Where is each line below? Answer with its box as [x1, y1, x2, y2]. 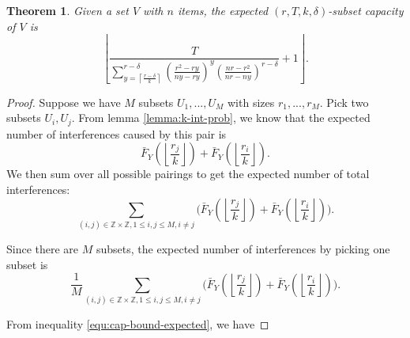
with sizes [228, 93, 275, 110]
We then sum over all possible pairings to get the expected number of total [6, 165, 370, 182]
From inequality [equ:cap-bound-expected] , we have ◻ [6, 315, 269, 332]
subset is [6, 256, 48, 272]
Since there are [6, 240, 79, 256]
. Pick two [319, 93, 369, 110]
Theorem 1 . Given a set [6, 2, 129, 18]
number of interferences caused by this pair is [6, 125, 227, 142]
